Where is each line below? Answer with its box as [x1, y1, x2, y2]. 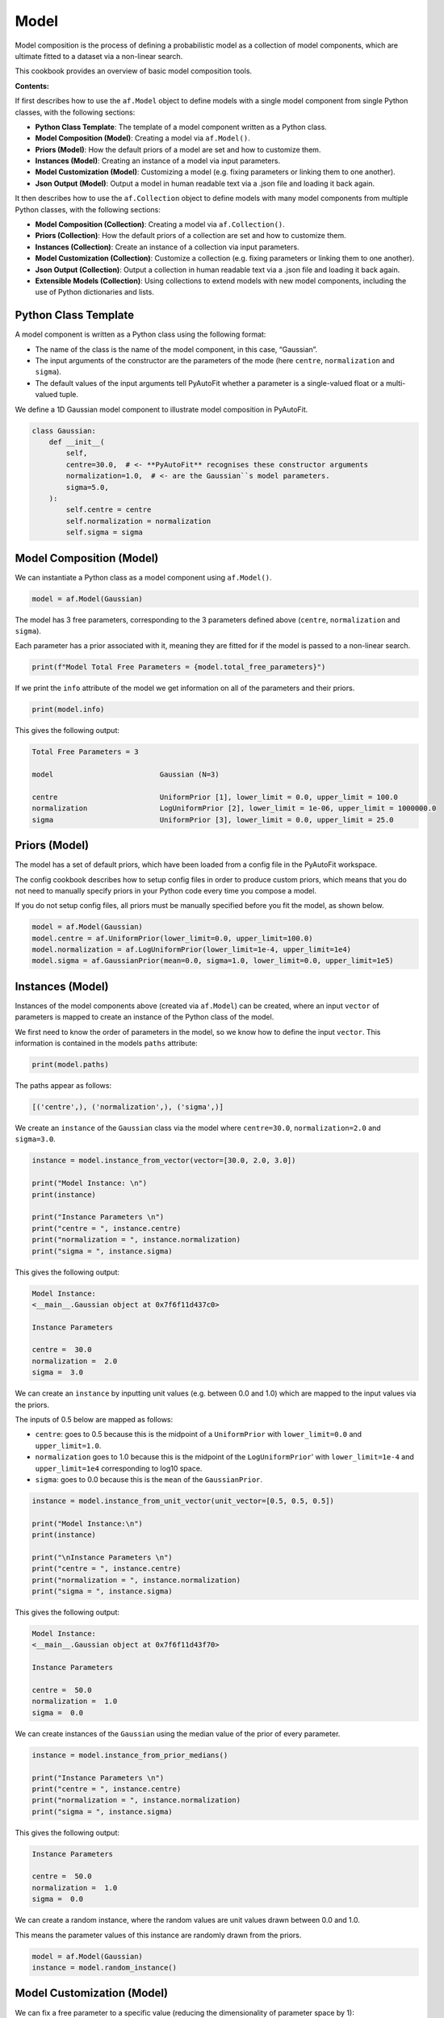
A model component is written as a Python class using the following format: [15, 329, 266, 339]
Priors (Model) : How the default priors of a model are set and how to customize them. [35, 144, 321, 154]
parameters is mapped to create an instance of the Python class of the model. [15, 1012, 274, 1022]
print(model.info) [31, 705, 105, 714]
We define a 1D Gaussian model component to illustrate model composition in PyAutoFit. [15, 404, 308, 414]
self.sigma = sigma [65, 528, 143, 537]
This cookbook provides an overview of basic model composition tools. [15, 66, 253, 76]
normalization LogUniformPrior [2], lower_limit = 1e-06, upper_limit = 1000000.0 [31, 804, 437, 813]
